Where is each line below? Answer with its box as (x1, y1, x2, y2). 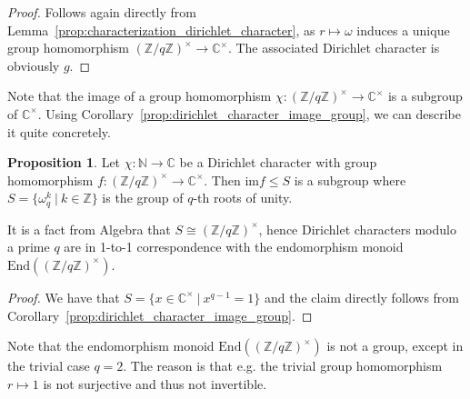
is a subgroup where (294, 170, 406, 189)
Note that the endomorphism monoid (7, 336, 215, 355)
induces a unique (356, 20, 450, 39)
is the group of (102, 188, 184, 207)
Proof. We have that (7, 287, 120, 306)
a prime (7, 237, 50, 256)
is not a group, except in (326, 336, 464, 355)
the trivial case (7, 356, 90, 375)
